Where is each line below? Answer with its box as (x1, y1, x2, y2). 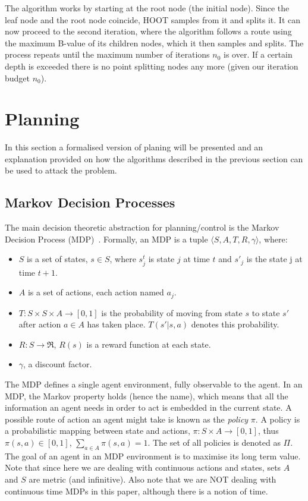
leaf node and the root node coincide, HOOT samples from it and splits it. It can (5, 13, 300, 26)
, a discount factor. (23, 358, 92, 370)
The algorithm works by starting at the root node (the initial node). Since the (5, 2, 290, 14)
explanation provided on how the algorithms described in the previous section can (5, 152, 303, 165)
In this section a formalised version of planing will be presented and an (5, 141, 263, 153)
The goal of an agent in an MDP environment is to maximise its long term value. (5, 449, 301, 462)
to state (252, 306, 280, 319)
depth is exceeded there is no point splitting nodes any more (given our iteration (5, 59, 298, 72)
